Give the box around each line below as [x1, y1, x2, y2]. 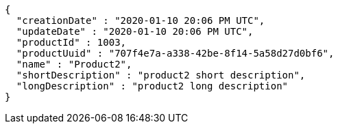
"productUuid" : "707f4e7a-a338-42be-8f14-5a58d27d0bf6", [16, 48, 335, 59]
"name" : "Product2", [16, 59, 132, 70]
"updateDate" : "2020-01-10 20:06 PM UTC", [16, 26, 254, 37]
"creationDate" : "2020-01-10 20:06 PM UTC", [16, 15, 265, 26]
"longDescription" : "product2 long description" [16, 81, 289, 91]
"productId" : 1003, [16, 37, 127, 48]
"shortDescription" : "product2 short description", [16, 70, 306, 81]
